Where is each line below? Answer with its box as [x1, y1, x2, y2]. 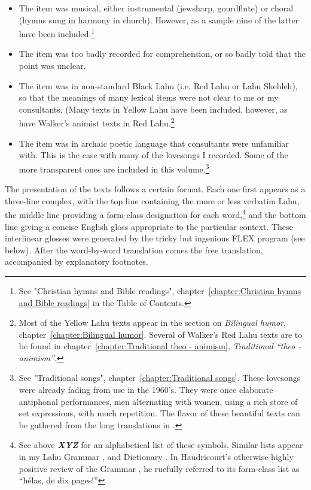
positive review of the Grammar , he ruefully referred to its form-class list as [19, 462, 300, 474]
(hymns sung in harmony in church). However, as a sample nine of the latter [19, 13, 299, 26]
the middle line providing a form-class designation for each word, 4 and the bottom [5, 207, 306, 220]
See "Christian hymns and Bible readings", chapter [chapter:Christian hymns [19, 284, 301, 297]
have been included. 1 [19, 26, 95, 40]
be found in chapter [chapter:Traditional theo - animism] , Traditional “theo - [19, 340, 301, 352]
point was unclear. [19, 59, 86, 72]
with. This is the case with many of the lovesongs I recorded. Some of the [19, 149, 288, 161]
